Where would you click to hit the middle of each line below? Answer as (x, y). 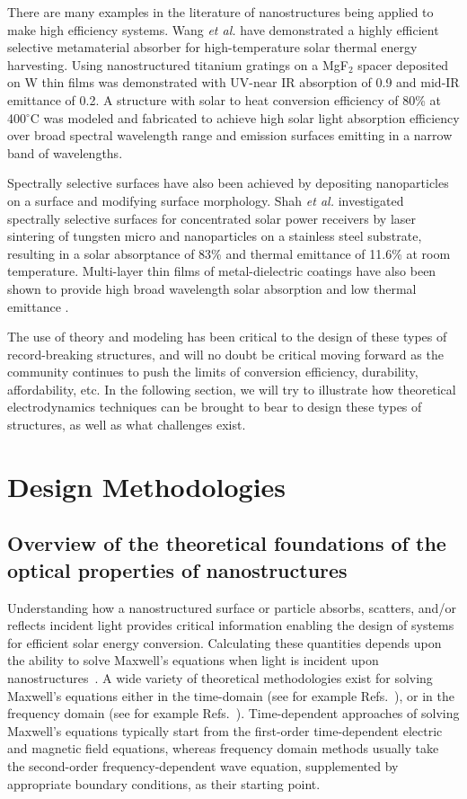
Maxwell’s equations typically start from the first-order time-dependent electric (225, 730)
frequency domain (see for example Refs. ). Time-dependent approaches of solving (233, 713)
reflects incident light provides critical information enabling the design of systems (231, 625)
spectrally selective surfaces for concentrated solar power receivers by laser (212, 218)
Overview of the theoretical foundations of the (227, 543)
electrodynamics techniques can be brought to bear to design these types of (215, 407)
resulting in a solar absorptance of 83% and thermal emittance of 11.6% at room (229, 253)
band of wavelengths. (65, 152)
